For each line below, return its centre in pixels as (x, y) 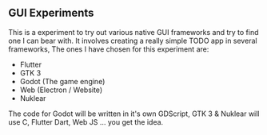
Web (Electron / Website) (61, 90)
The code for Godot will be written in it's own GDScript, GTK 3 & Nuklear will (134, 114)
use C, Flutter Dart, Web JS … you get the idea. (86, 121)
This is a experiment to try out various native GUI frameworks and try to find (133, 32)
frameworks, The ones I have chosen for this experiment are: (109, 49)
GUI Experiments (51, 13)
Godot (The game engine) (62, 81)
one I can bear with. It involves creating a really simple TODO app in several (133, 40)
